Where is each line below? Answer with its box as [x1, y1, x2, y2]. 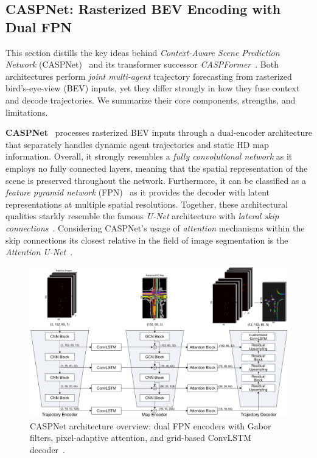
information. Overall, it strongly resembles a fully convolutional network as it [5, 150, 293, 163]
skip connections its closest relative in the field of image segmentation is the [5, 233, 288, 246]
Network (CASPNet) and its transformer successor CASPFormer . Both [5, 58, 279, 71]
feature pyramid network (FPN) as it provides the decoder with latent [5, 186, 270, 199]
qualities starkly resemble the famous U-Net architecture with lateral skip [5, 210, 279, 222]
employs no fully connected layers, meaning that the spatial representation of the [5, 161, 308, 174]
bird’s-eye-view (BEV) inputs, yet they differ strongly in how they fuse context [5, 82, 300, 94]
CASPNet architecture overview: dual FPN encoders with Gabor [30, 419, 271, 432]
